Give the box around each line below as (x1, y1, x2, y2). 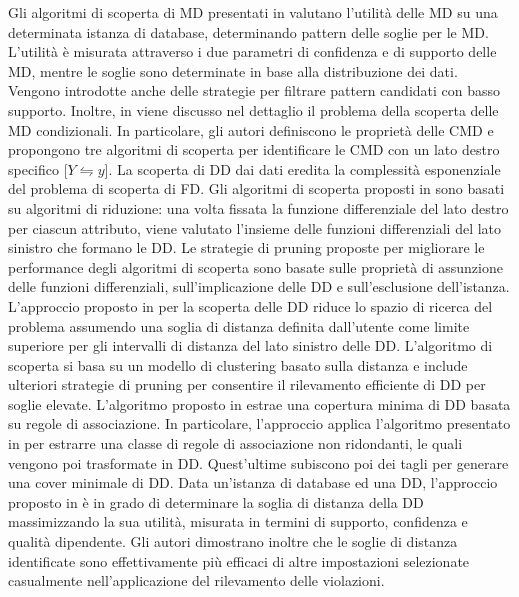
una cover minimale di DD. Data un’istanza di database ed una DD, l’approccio (8, 472, 498, 493)
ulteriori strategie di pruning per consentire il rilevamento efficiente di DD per (8, 374, 486, 395)
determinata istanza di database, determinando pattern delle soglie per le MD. (8, 21, 489, 42)
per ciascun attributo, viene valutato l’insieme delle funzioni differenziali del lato (8, 217, 502, 238)
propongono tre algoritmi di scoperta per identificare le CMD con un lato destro (8, 139, 500, 160)
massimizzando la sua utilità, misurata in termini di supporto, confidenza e (8, 511, 468, 532)
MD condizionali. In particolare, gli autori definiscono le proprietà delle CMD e (8, 119, 494, 140)
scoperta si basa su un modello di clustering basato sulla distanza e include (8, 354, 468, 375)
